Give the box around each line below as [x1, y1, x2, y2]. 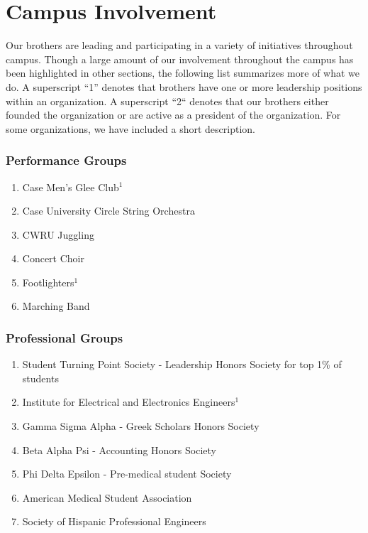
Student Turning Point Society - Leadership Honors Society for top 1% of [22, 357, 342, 372]
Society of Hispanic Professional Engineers [22, 514, 206, 529]
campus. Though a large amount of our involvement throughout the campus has [6, 51, 354, 66]
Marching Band [22, 298, 90, 313]
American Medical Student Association [22, 490, 192, 505]
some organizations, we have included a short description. [6, 121, 255, 136]
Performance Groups [6, 151, 127, 169]
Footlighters [22, 274, 74, 289]
